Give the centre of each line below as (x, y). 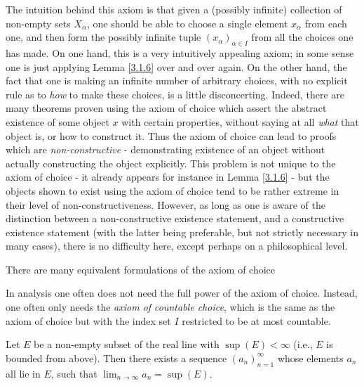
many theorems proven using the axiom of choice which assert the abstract (166, 108)
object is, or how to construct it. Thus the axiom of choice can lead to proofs (171, 135)
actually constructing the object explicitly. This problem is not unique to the (171, 163)
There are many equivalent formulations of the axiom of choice (141, 269)
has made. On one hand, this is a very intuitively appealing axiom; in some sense (180, 52)
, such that (74, 373)
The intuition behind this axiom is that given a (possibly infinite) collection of (174, 9)
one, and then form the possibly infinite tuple (103, 37)
